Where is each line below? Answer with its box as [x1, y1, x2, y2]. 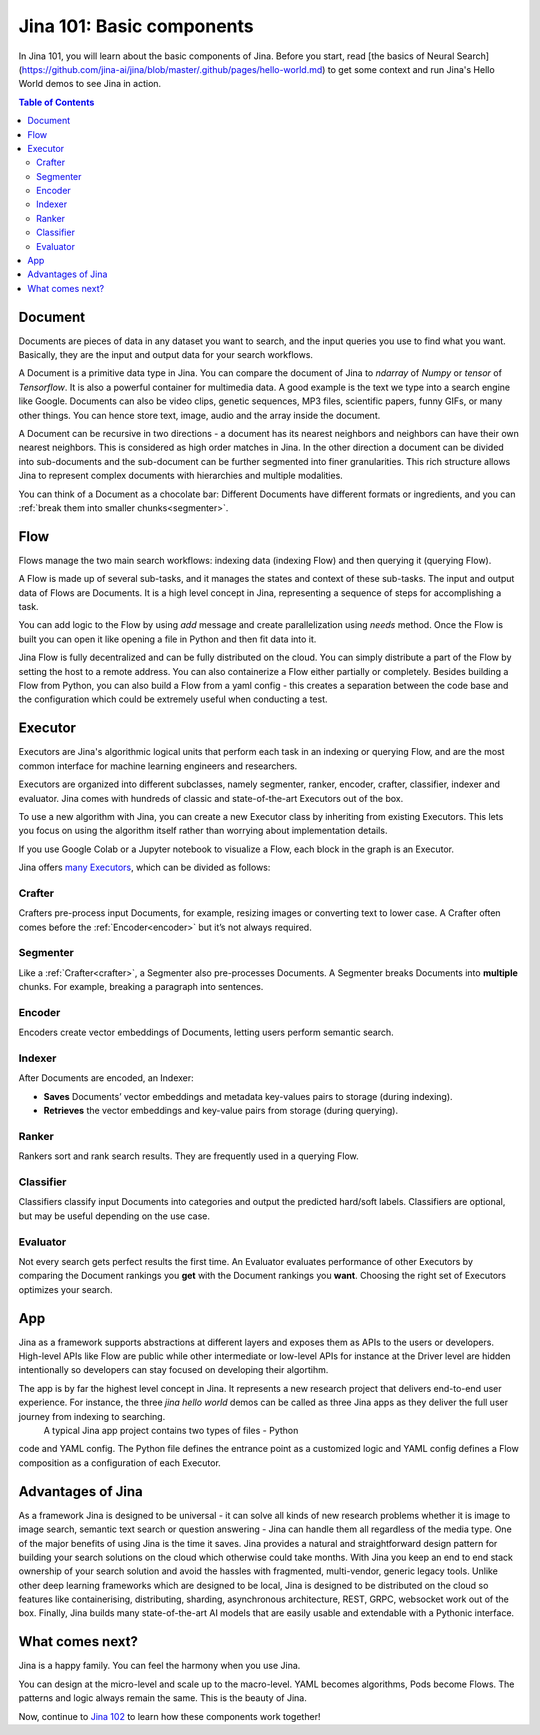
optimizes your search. [18, 1283, 113, 1295]
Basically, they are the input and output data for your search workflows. [18, 349, 314, 361]
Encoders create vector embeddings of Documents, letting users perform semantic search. [18, 1026, 394, 1039]
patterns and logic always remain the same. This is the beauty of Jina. [18, 1692, 307, 1704]
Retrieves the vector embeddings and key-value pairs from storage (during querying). [43, 1105, 399, 1117]
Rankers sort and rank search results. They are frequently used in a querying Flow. [18, 1150, 359, 1162]
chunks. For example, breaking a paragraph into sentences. [18, 981, 264, 993]
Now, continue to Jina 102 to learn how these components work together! [18, 1710, 321, 1722]
